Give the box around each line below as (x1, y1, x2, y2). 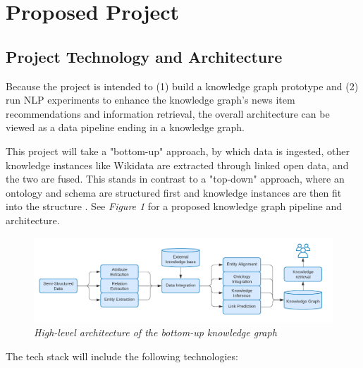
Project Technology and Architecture (6, 45, 283, 67)
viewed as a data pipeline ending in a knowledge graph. (6, 120, 245, 135)
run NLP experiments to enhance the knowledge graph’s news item (6, 92, 295, 107)
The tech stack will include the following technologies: (6, 349, 238, 364)
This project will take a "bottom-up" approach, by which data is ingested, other (6, 143, 350, 158)
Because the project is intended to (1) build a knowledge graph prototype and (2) (6, 78, 359, 93)
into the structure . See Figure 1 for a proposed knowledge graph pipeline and (6, 199, 343, 214)
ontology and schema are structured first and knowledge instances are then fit (6, 185, 342, 200)
